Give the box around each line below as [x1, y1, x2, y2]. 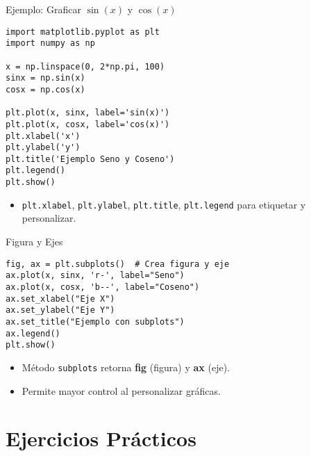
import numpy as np [6, 38, 95, 49]
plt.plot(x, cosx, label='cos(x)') [6, 119, 170, 129]
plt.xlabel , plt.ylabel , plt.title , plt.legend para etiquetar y [22, 197, 306, 211]
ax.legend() [6, 328, 60, 339]
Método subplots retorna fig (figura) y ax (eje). [22, 359, 230, 374]
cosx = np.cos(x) [6, 84, 85, 95]
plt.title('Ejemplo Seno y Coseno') [6, 154, 175, 164]
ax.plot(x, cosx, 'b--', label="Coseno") [6, 282, 200, 292]
